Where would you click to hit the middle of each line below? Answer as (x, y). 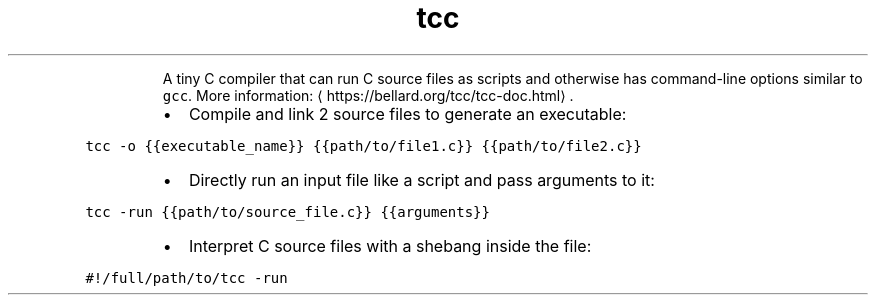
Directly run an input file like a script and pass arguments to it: (421, 179)
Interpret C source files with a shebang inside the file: (390, 245)
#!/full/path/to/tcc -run (186, 277)
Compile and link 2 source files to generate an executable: (407, 113)
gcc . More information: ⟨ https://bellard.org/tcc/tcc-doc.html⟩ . (368, 95)
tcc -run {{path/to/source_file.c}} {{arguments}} (287, 211)
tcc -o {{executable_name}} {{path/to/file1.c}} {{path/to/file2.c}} (363, 145)
